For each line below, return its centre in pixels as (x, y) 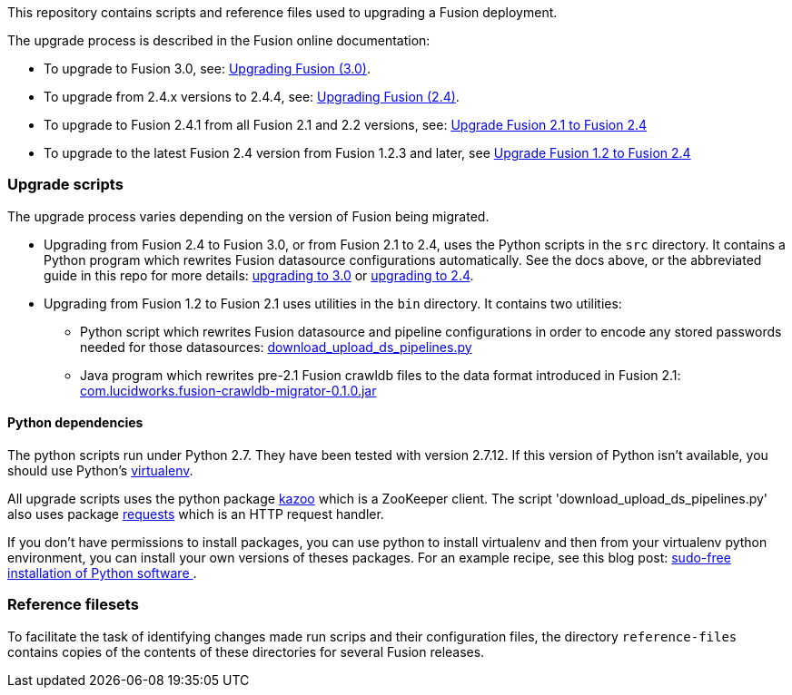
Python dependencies (75, 423)
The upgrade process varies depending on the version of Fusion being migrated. (248, 216)
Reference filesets (73, 605)
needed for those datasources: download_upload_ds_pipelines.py (276, 347)
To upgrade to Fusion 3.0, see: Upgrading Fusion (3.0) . (207, 69)
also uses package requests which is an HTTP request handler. (196, 514)
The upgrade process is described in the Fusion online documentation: (219, 40)
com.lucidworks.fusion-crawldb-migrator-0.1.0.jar (228, 390)
